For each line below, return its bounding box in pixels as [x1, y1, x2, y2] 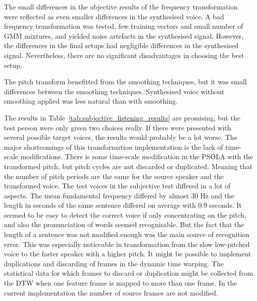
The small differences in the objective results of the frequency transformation [4, 1, 238, 11]
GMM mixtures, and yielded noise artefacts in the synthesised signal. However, [4, 30, 244, 41]
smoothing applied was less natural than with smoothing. [4, 96, 178, 106]
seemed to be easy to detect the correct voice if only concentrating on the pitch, [4, 209, 247, 220]
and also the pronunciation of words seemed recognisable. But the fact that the [4, 219, 244, 230]
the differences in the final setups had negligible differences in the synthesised [4, 40, 239, 51]
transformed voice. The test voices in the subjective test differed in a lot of [4, 181, 231, 191]
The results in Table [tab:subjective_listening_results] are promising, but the [4, 112, 241, 122]
